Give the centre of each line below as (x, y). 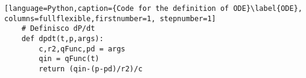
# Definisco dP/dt (58, 29)
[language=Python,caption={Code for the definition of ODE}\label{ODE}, (153, 8)
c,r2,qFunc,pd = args (82, 49)
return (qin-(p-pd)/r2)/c (91, 69)
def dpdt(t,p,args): (62, 38)
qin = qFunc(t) (69, 59)
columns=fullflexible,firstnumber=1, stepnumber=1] (110, 18)
